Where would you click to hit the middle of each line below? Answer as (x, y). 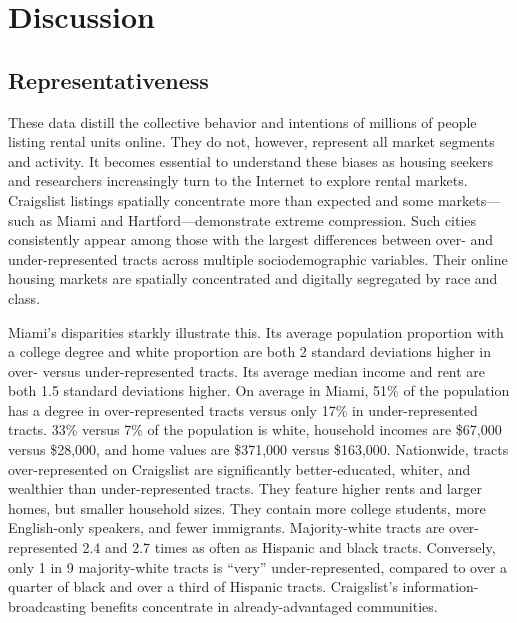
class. (24, 297)
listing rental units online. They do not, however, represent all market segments (251, 141)
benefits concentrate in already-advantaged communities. (264, 605)
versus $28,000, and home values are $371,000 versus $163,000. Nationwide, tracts (258, 449)
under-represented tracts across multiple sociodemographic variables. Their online (258, 258)
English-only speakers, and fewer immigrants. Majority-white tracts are (226, 527)
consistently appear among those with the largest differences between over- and (251, 239)
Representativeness (108, 79)
